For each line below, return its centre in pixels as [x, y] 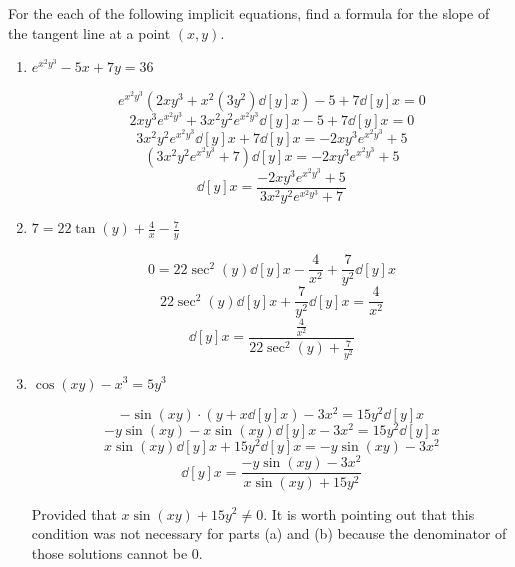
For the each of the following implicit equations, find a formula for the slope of [249, 13]
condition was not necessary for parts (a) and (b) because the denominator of [269, 533]
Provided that [74, 513]
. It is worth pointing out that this [369, 513]
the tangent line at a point [89, 32]
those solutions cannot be [109, 552]
